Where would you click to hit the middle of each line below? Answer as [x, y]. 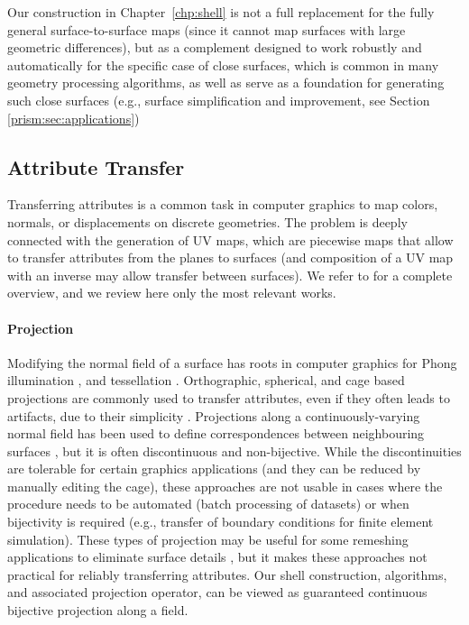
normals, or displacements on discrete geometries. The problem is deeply [207, 221]
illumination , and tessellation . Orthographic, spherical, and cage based [206, 380]
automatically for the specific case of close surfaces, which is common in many [223, 64]
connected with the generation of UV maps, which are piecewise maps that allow [230, 239]
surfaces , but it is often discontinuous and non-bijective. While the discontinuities [234, 450]
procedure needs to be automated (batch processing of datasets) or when [208, 504]
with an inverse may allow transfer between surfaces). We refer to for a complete [230, 275]
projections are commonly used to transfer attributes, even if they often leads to [229, 397]
